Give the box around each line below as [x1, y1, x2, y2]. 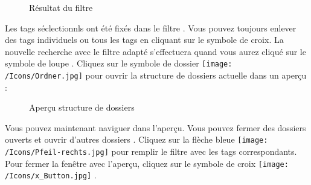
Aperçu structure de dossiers [29, 101, 135, 114]
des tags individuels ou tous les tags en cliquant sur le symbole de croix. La [5, 33, 284, 46]
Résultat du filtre [29, 1, 93, 13]
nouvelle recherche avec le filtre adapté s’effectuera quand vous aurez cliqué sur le [5, 45, 306, 57]
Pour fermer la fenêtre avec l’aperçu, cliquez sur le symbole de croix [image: [5, 157, 289, 169]
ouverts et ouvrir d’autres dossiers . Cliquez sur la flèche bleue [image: [5, 133, 268, 146]
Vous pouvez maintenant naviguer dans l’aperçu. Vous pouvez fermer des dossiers [5, 121, 306, 134]
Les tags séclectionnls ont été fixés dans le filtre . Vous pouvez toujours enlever [5, 21, 297, 34]
